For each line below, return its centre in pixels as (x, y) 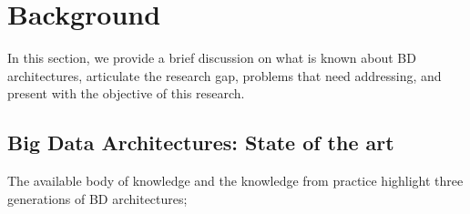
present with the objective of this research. (126, 93)
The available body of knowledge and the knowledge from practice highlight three (235, 181)
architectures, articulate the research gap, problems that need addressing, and (225, 75)
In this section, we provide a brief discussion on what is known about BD (212, 58)
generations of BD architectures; (97, 198)
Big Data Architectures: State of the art (201, 143)
